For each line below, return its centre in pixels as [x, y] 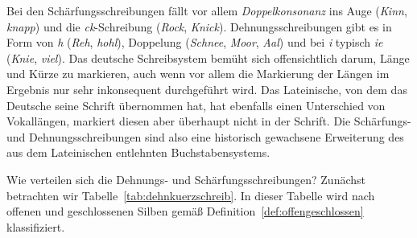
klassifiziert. [36, 226]
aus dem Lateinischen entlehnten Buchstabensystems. [138, 152]
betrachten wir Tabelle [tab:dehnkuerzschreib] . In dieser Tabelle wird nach [191, 195]
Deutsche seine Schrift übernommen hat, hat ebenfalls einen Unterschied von [196, 105]
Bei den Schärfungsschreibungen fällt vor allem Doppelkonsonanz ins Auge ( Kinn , [207, 10]
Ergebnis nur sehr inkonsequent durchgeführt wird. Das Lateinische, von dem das [207, 89]
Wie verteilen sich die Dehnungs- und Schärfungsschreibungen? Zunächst [186, 179]
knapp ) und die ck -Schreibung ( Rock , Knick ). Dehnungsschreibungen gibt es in [199, 26]
